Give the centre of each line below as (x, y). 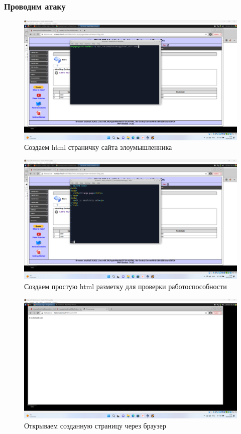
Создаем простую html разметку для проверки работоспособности (126, 286)
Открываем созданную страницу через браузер (95, 425)
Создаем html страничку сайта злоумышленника (98, 147)
